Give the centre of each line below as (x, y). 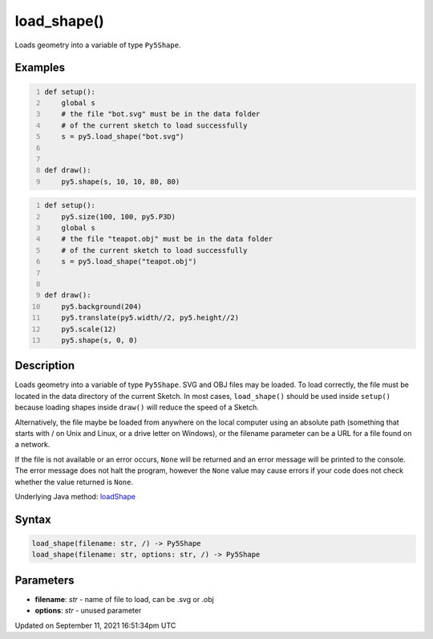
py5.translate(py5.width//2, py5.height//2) (150, 318)
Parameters (45, 580)
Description (45, 366)
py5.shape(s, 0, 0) (99, 340)
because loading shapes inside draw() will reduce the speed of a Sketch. (137, 407)
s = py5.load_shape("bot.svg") (123, 137)
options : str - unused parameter (88, 611)
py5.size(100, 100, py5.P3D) (119, 216)
